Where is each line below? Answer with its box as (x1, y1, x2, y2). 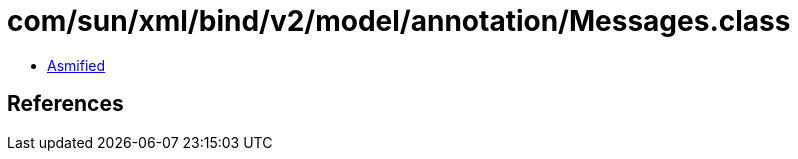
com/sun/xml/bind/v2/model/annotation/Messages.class (7, 4, 791, 38)
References (7, 91, 124, 117)
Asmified (47, 56, 106, 74)
